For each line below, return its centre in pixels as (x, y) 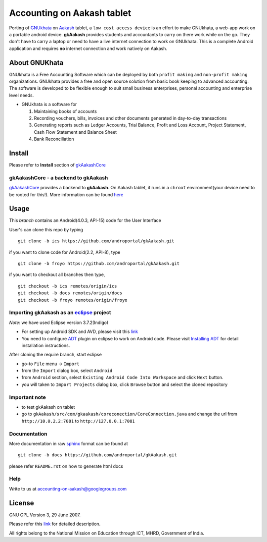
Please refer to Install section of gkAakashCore (57, 165)
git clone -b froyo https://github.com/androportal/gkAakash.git (99, 264)
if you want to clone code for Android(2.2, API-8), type (65, 252)
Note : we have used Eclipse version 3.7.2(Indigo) (59, 323)
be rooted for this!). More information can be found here (66, 194)
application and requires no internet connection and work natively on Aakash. (88, 48)
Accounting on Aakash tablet (70, 13)
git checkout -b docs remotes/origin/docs (70, 293)
